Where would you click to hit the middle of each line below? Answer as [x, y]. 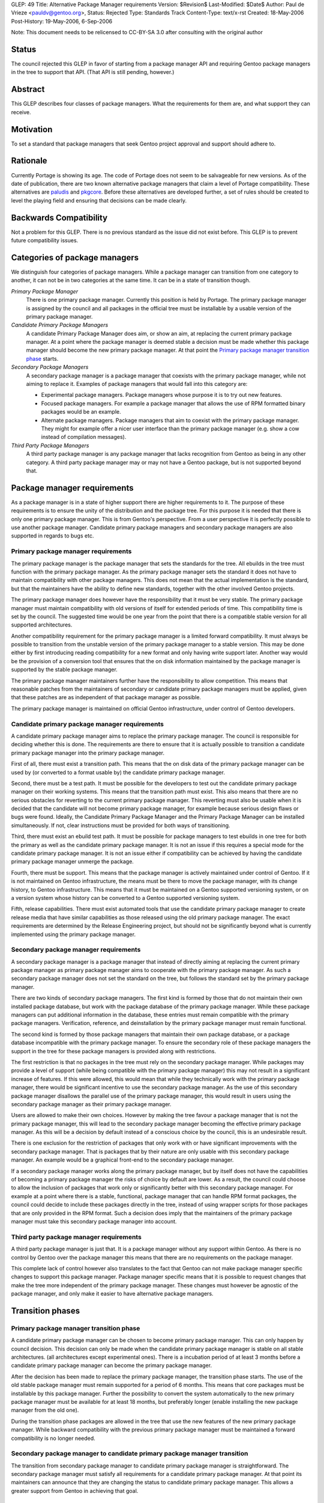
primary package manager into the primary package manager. [88, 753]
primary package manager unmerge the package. [73, 862]
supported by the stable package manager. [64, 670]
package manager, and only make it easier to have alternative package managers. [112, 1294]
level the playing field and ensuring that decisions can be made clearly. [99, 200]
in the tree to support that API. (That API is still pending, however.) [93, 72]
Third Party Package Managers [50, 445]
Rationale [29, 161]
